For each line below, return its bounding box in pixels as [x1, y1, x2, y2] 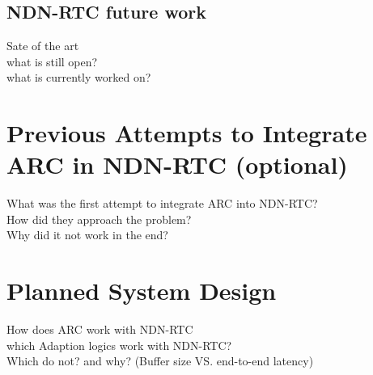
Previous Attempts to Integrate [6, 116, 367, 150]
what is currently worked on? [6, 69, 151, 86]
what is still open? [6, 53, 98, 70]
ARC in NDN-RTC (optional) [6, 148, 348, 181]
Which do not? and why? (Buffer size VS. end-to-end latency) [6, 352, 314, 369]
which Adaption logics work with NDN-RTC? [6, 336, 232, 353]
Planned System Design [6, 274, 277, 307]
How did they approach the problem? [6, 210, 192, 227]
